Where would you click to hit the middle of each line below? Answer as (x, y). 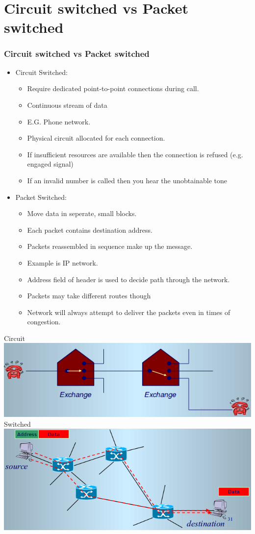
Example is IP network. (63, 262)
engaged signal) (50, 164)
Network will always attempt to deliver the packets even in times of (129, 312)
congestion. (44, 322)
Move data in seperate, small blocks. (82, 213)
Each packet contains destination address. (90, 230)
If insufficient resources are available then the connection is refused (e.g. (135, 154)
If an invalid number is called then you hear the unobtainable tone (127, 180)
